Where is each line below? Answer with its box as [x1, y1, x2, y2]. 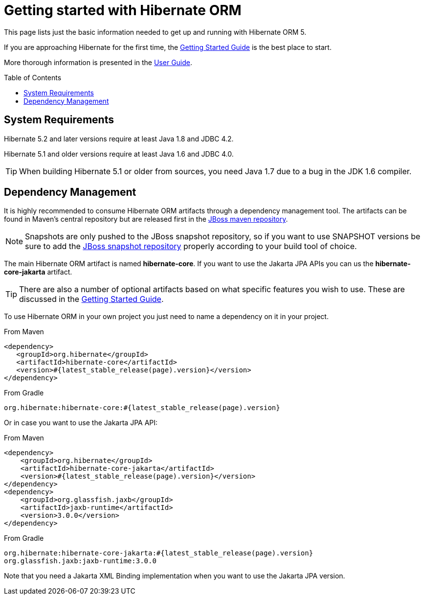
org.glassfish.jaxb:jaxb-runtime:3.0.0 [4, 557, 156, 565]
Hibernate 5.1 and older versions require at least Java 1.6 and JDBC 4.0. [4, 149, 234, 158]
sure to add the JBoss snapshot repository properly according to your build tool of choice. [25, 241, 357, 252]
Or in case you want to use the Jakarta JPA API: [4, 418, 158, 427]
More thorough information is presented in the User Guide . [4, 58, 193, 67]
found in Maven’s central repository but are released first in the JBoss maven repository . [4, 215, 288, 224]
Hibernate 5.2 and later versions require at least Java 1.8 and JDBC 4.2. [4, 134, 234, 143]
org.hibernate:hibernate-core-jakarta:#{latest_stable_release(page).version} [4, 549, 313, 557]
